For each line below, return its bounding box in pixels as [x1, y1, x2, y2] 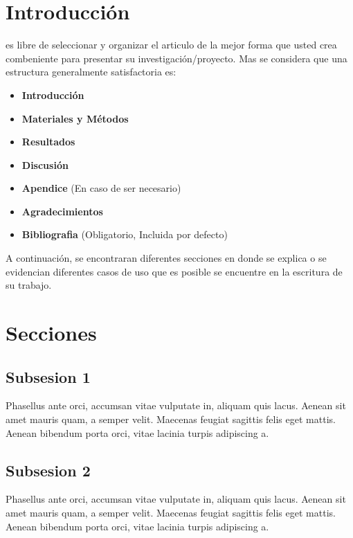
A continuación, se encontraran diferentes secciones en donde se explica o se [6, 251, 327, 265]
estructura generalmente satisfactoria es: [6, 64, 176, 79]
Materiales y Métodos [21, 111, 129, 125]
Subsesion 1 [6, 366, 91, 387]
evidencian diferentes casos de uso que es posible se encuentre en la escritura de [6, 264, 343, 278]
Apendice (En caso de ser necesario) [21, 181, 181, 195]
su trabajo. [6, 278, 52, 292]
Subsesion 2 [6, 459, 91, 481]
